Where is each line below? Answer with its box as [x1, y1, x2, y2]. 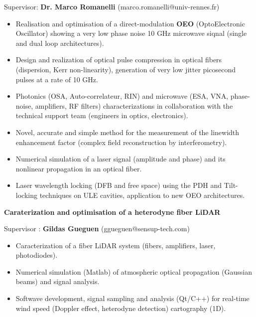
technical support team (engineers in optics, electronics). [15, 110, 188, 121]
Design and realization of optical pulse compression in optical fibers [15, 54, 222, 65]
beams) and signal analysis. [15, 276, 100, 287]
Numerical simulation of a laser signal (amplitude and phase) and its [15, 154, 226, 164]
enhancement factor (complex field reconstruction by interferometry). [15, 137, 227, 147]
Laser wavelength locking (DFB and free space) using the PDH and [15, 180, 222, 190]
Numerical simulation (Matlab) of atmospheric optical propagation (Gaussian [15, 266, 253, 277]
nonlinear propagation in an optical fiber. [15, 163, 142, 173]
